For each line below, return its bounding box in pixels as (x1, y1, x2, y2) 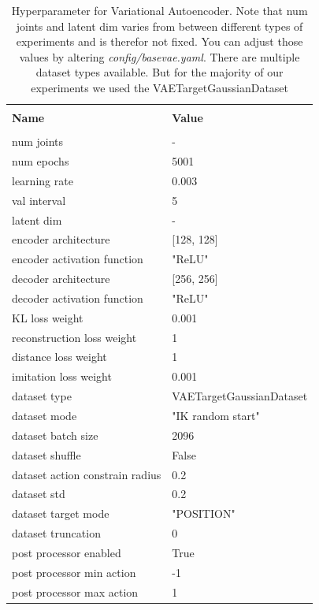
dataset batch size (12, 426, 98, 443)
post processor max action (12, 583, 139, 600)
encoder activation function (12, 251, 143, 267)
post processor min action (12, 564, 136, 580)
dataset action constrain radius (12, 466, 161, 482)
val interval (12, 192, 66, 208)
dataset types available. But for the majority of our (35, 64, 284, 80)
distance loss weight (12, 348, 107, 365)
